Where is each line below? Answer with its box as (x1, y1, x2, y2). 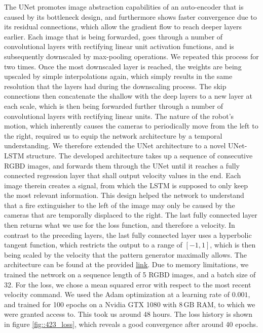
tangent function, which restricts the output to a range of (4, 239, 182, 250)
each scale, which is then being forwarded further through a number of (4, 100, 223, 111)
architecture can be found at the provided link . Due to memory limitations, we (4, 259, 249, 270)
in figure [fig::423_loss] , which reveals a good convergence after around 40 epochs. (4, 319, 258, 329)
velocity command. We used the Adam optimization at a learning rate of (4, 289, 230, 300)
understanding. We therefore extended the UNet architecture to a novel (4, 140, 226, 151)
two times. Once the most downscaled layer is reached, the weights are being (4, 61, 242, 71)
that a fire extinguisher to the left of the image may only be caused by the (4, 199, 235, 210)
